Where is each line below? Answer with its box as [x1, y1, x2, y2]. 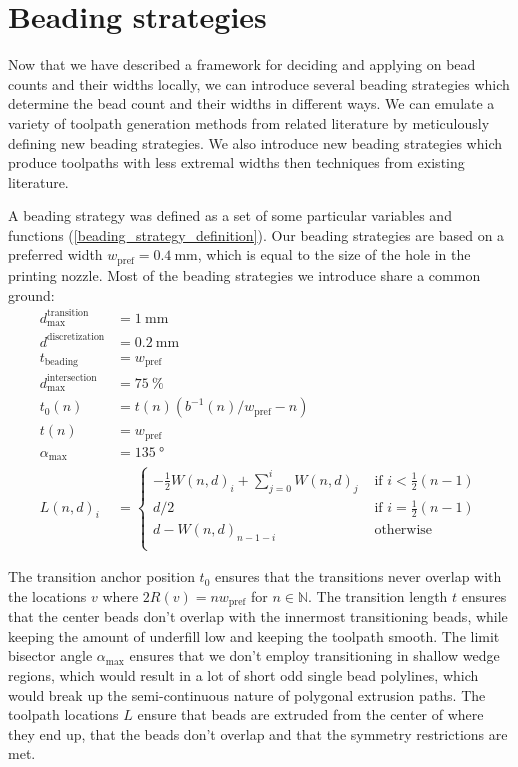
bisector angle [8, 645, 93, 666]
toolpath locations [8, 704, 119, 725]
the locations [8, 585, 87, 606]
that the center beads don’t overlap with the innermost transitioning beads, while [8, 606, 508, 627]
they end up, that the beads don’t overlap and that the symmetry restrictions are [8, 723, 508, 744]
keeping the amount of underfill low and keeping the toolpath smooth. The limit [8, 625, 500, 646]
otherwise [374, 523, 433, 538]
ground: [8, 284, 55, 305]
